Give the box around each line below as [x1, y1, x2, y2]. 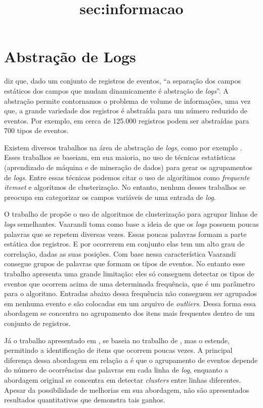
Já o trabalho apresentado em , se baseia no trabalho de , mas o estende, [4, 335, 230, 345]
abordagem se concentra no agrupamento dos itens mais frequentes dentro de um [4, 308, 255, 318]
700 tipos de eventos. [4, 125, 69, 136]
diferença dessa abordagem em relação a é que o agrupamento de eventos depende [4, 354, 258, 365]
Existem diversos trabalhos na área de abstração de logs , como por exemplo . [4, 142, 242, 152]
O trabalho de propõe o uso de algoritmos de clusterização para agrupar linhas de [4, 209, 257, 219]
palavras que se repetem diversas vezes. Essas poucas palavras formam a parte [4, 228, 247, 239]
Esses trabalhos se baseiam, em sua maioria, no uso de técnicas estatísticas [4, 152, 236, 162]
